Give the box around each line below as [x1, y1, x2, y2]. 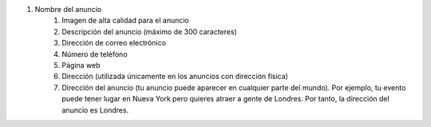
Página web [61, 60, 101, 69]
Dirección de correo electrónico [61, 38, 167, 48]
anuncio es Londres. [61, 105, 129, 115]
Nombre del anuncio [34, 5, 102, 14]
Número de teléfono [61, 49, 128, 59]
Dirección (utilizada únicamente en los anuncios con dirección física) [61, 72, 289, 81]
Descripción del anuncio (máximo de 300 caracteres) [61, 26, 237, 36]
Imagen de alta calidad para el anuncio [61, 16, 189, 26]
